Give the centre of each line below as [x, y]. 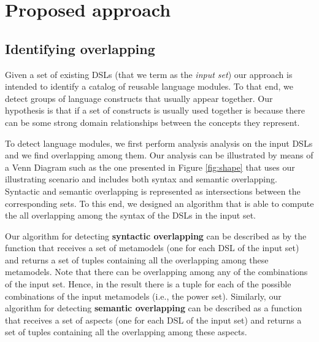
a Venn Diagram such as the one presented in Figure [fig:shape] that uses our [150, 167]
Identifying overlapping [80, 48]
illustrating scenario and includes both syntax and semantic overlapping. [141, 179]
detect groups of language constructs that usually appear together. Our [139, 98]
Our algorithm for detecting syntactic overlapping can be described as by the [156, 235]
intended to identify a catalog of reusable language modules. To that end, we [149, 86]
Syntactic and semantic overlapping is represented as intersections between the [153, 191]
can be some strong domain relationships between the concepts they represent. [152, 122]
